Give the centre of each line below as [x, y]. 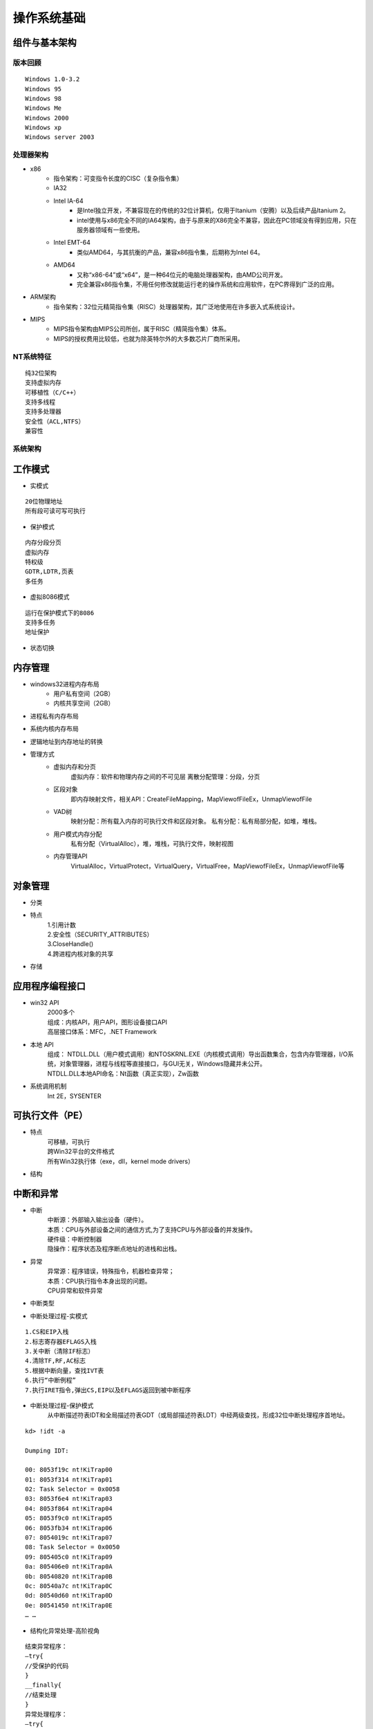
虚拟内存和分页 [75, 767]
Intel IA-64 [69, 201]
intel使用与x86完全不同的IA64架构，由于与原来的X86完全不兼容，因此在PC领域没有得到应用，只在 [217, 220]
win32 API [45, 1003]
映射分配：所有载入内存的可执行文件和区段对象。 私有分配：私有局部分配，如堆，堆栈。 [195, 821]
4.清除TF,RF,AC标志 [56, 1361]
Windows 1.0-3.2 [52, 79]
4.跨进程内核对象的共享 [80, 954]
